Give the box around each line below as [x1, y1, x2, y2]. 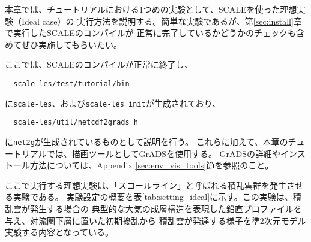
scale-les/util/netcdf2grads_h [13, 118, 138, 127]
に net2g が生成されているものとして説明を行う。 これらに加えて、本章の [5, 135, 288, 147]
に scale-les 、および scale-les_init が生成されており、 [5, 96, 221, 109]
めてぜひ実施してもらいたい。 [5, 38, 122, 50]
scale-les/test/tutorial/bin [13, 79, 130, 88]
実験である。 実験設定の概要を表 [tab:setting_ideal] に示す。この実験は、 [13, 190, 293, 203]
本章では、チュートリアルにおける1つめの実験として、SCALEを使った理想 [5, 3, 297, 15]
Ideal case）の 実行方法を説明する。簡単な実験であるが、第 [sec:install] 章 [21, 14, 302, 27]
